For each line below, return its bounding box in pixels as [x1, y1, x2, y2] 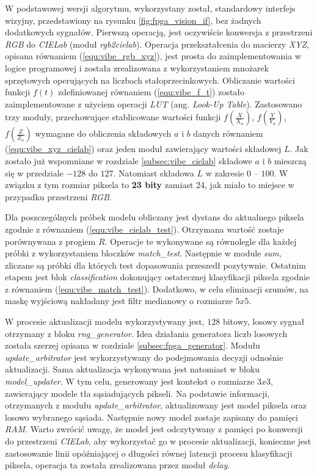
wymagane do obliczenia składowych [35, 127, 172, 140]
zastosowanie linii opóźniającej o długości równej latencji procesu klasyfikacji [5, 446, 293, 459]
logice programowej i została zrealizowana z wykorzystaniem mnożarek [5, 61, 269, 74]
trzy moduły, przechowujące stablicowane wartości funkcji [5, 111, 221, 123]
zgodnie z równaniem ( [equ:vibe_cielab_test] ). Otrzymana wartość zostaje [5, 222, 284, 235]
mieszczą [274, 154, 307, 167]
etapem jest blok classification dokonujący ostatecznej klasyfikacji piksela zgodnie [5, 270, 310, 283]
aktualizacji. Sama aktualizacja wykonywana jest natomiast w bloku [5, 363, 260, 375]
